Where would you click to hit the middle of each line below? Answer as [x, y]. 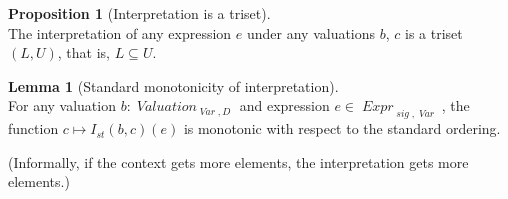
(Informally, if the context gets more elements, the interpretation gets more [238, 161]
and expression [284, 105]
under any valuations [311, 32]
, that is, [84, 52]
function [33, 128]
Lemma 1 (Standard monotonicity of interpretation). [173, 85]
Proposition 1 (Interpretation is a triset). [139, 13]
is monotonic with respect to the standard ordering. [342, 128]
